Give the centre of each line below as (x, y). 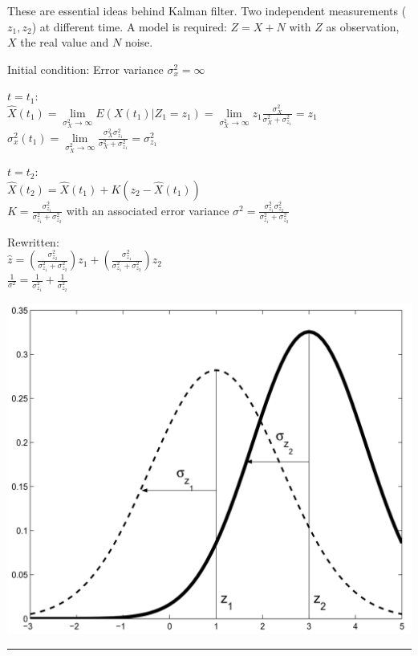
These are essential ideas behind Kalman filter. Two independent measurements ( (207, 10)
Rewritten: (33, 241)
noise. (139, 42)
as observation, (363, 26)
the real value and (65, 42)
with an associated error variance (148, 210)
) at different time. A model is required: (129, 26)
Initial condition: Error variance (85, 69)
